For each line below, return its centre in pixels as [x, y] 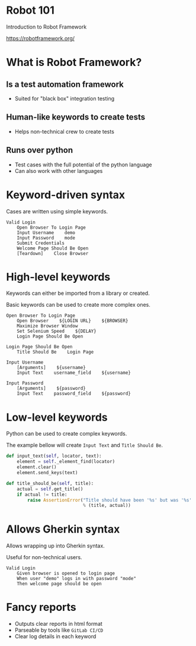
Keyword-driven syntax [66, 195]
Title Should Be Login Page [55, 352]
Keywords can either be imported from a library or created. [78, 293]
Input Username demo [46, 232]
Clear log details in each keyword [55, 636]
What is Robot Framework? [74, 62]
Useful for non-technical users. [44, 557]
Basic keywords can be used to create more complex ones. [78, 305]
